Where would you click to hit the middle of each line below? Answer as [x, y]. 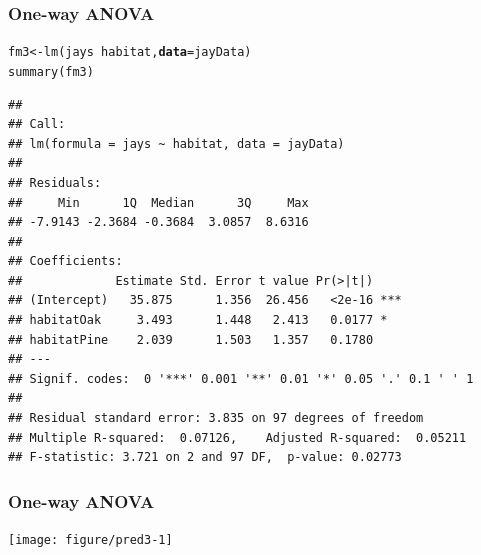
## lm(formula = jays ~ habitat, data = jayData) [176, 143]
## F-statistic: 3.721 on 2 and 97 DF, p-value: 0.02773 [205, 457]
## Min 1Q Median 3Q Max [158, 202]
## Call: [37, 124]
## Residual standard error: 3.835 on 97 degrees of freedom [216, 418]
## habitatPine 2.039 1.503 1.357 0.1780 [191, 339]
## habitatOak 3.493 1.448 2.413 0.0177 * [198, 320]
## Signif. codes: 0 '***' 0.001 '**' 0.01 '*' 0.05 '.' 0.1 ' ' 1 [241, 378]
